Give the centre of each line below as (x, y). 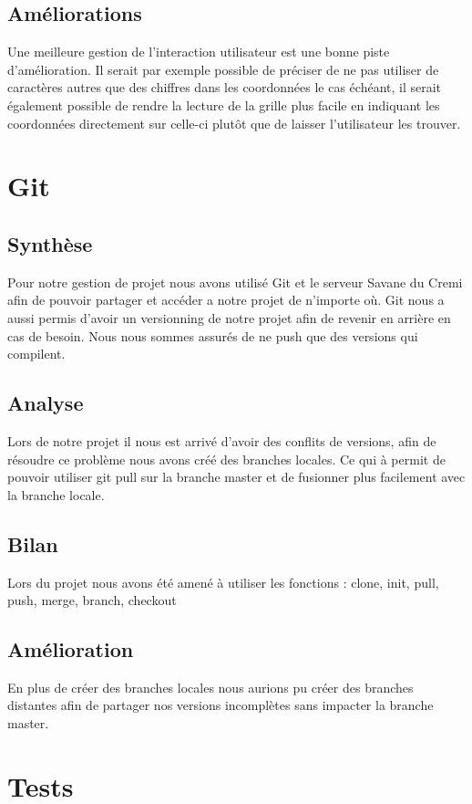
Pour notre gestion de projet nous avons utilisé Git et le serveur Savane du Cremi (235, 282)
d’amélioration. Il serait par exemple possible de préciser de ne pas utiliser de (223, 69)
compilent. (36, 354)
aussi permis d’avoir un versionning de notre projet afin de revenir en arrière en (229, 317)
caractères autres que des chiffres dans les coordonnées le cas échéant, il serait (225, 87)
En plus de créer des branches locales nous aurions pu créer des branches (210, 687)
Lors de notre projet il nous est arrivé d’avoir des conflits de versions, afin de (222, 440)
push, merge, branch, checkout (92, 600)
